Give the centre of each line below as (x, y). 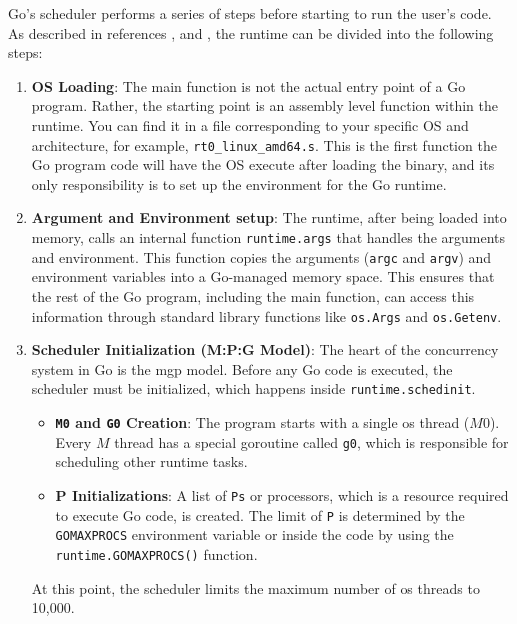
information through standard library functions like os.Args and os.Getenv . (266, 315)
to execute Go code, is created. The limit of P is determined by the (260, 514)
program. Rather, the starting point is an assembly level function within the (264, 105)
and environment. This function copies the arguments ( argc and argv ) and (261, 256)
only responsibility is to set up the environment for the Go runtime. (239, 183)
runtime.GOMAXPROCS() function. (156, 553)
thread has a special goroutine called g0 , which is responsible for (311, 441)
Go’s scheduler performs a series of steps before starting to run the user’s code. (250, 13)
